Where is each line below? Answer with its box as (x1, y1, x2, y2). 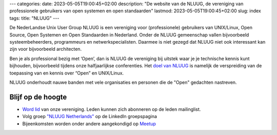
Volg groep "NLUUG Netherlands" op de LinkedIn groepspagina (22, 113, 157, 120)
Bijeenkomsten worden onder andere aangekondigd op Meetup (22, 121, 156, 127)
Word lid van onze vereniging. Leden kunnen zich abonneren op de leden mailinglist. (22, 106, 201, 112)
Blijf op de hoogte (9, 92, 67, 101)
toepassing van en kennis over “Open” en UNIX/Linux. (9, 70, 124, 76)
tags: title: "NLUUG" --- (9, 15, 60, 21)
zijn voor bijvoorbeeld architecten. (9, 46, 82, 52)
